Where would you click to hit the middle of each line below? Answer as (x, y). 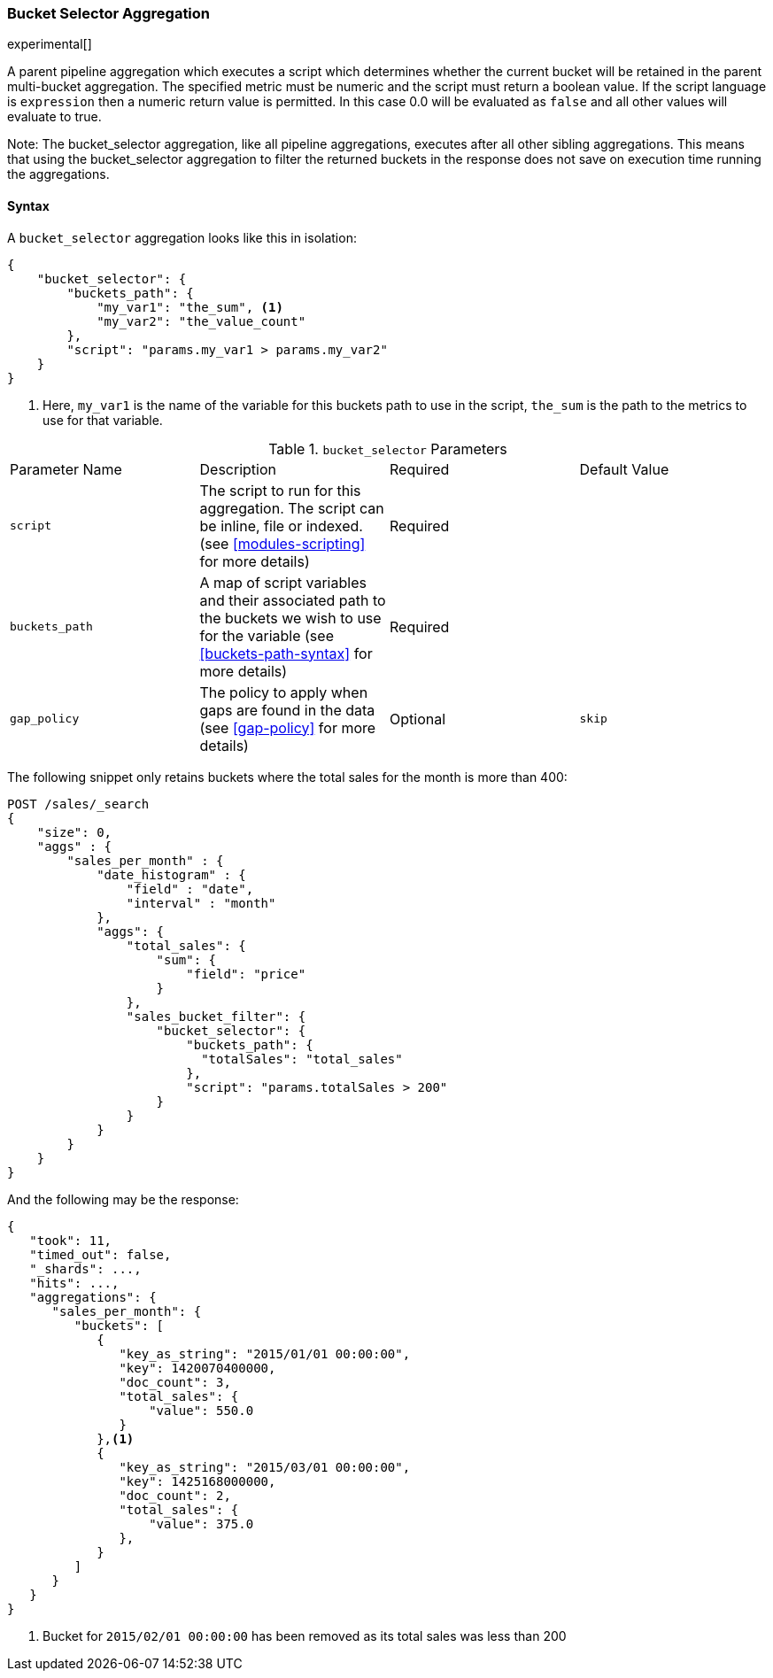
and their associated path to (293, 600)
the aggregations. (58, 174)
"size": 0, (74, 832)
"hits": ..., (74, 1283)
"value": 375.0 (201, 1523)
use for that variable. (103, 420)
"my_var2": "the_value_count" (201, 321)
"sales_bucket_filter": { (216, 1016)
